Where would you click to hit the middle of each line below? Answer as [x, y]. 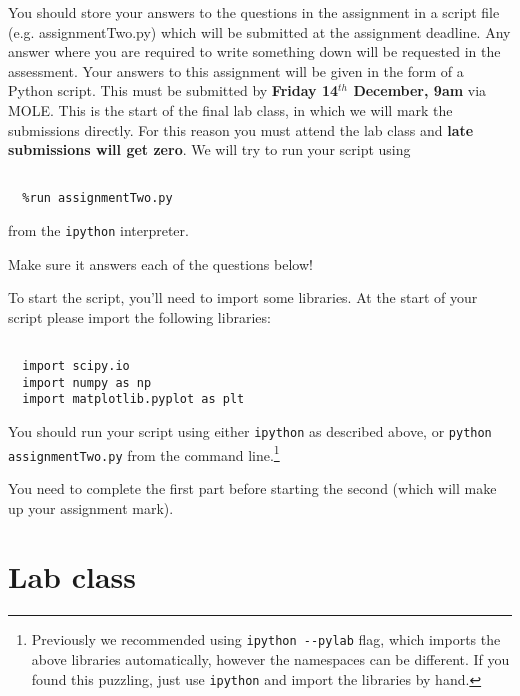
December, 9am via [420, 90]
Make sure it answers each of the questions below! [160, 263]
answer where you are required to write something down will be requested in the [254, 51]
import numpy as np [87, 382]
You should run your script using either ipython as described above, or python [250, 431]
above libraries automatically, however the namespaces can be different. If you [270, 659]
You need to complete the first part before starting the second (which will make [252, 488]
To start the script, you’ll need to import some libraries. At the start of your [243, 297]
